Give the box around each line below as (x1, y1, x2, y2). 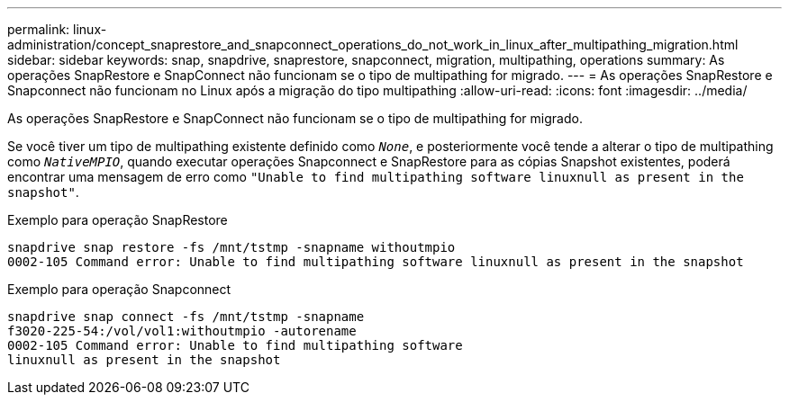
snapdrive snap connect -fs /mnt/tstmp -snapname (7, 309, 365, 324)
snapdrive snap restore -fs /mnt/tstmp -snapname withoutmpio (7, 240, 456, 255)
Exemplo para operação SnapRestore (7, 212, 228, 228)
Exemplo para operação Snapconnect (7, 281, 231, 297)
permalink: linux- (7, 22, 107, 37)
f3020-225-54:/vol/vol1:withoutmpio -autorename (7, 324, 357, 338)
